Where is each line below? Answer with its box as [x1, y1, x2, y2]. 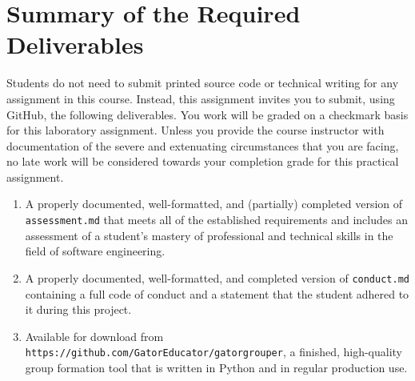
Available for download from [25, 327, 164, 344]
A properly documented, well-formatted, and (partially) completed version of [25, 195, 403, 212]
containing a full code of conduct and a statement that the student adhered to [25, 285, 409, 302]
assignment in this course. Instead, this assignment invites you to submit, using [6, 90, 395, 106]
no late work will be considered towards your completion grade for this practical [6, 153, 399, 170]
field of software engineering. [25, 243, 166, 259]
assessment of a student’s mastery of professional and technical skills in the [25, 227, 393, 243]
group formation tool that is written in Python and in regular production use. [25, 359, 408, 375]
